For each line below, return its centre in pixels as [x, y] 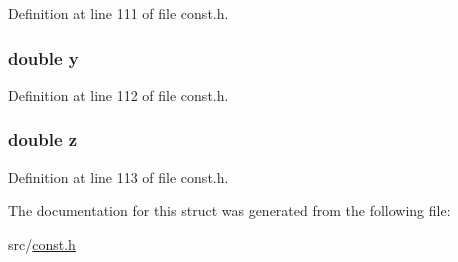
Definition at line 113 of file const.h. [118, 176]
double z [43, 139]
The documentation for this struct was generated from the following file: [229, 210]
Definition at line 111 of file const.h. [118, 13]
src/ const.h [42, 243]
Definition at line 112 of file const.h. [118, 94]
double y [43, 57]
